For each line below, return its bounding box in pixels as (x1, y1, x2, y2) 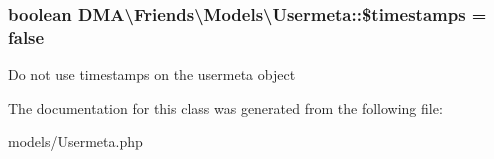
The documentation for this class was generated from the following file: (8, 97, 443, 118)
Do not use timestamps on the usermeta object (8, 64, 296, 85)
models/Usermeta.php (8, 131, 143, 152)
